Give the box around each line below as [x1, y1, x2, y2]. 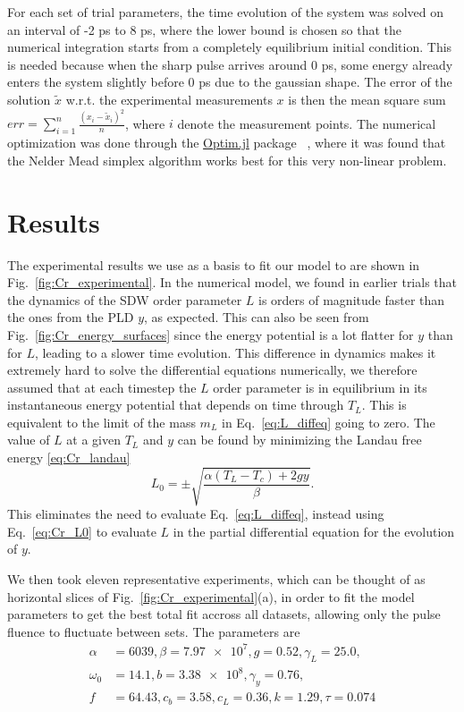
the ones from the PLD [7, 308, 134, 326]
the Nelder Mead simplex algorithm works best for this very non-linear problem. [7, 150, 447, 169]
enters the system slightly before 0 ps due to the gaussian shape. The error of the [7, 72, 452, 91]
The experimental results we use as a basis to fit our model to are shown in [7, 255, 420, 274]
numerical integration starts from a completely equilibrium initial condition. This [7, 38, 452, 56]
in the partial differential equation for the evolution [173, 521, 455, 540]
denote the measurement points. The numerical [177, 114, 436, 132]
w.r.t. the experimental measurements [65, 89, 273, 108]
